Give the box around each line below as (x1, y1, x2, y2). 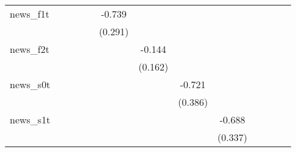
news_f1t (10, 7, 49, 21)
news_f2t (10, 42, 49, 56)
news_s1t (10, 112, 51, 126)
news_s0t (10, 77, 51, 91)
